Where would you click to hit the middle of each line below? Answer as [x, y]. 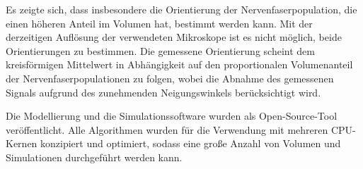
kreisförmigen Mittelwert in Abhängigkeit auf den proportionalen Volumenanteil [179, 64]
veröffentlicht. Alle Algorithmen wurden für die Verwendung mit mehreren [167, 129]
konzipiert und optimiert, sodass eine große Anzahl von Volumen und [191, 143]
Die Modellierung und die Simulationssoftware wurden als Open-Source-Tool [172, 116]
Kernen [22, 143]
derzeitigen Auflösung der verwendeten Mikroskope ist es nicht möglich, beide [174, 37]
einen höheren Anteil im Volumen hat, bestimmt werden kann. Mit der [159, 23]
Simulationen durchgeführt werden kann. [94, 157]
